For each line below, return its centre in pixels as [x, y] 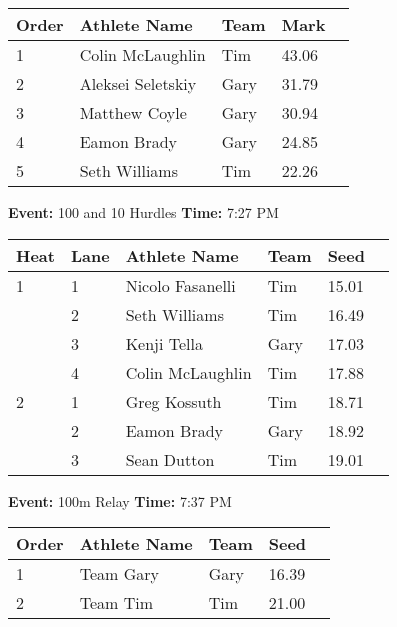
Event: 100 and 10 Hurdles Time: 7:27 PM [143, 212]
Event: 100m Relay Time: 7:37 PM [120, 500]
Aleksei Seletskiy [138, 83]
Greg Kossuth [173, 401]
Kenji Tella [164, 343]
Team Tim [116, 603]
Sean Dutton [170, 459]
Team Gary [119, 574]
